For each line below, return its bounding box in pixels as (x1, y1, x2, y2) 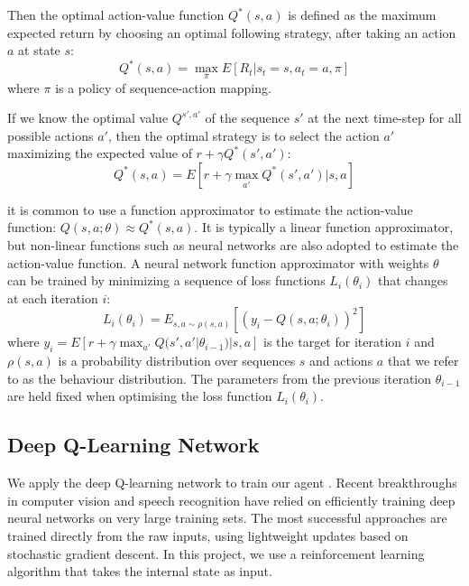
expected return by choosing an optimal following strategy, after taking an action (7, 23, 456, 42)
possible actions (7, 126, 94, 144)
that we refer (387, 351, 459, 370)
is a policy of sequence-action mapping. (55, 78, 271, 97)
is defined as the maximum (288, 5, 437, 23)
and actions (309, 351, 373, 370)
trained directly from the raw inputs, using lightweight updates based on (7, 526, 409, 544)
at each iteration (7, 288, 98, 307)
